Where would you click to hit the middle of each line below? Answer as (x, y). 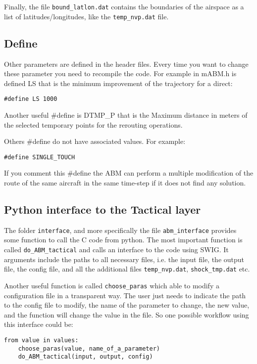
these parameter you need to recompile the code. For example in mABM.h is (120, 73)
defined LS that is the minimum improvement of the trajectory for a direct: (118, 83)
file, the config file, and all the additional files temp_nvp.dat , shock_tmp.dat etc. (127, 269)
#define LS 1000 (31, 99)
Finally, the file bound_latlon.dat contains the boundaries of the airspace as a (124, 6)
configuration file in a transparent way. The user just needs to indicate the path (125, 295)
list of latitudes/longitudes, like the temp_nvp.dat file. (86, 16)
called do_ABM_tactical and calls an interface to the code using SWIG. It (116, 250)
